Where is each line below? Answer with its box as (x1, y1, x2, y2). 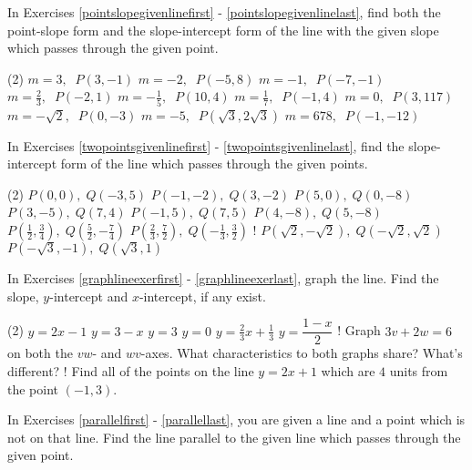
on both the (7, 343, 73, 363)
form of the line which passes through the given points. (60, 154, 368, 173)
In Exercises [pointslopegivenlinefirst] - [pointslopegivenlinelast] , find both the (7, 3, 441, 21)
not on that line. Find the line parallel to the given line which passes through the (7, 427, 461, 446)
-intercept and (49, 286, 128, 305)
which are (321, 361, 375, 380)
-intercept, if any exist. (139, 286, 266, 305)
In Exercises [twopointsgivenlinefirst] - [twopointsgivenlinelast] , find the (7, 136, 405, 155)
